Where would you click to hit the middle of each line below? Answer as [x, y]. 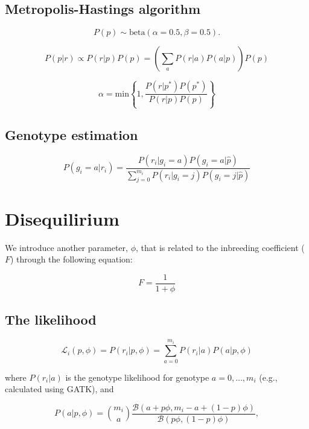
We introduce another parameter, [66, 247]
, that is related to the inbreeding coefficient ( [220, 247]
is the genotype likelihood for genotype [137, 377]
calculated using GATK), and [59, 389]
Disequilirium [62, 218]
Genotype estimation [72, 134]
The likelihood [51, 319]
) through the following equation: [72, 259]
